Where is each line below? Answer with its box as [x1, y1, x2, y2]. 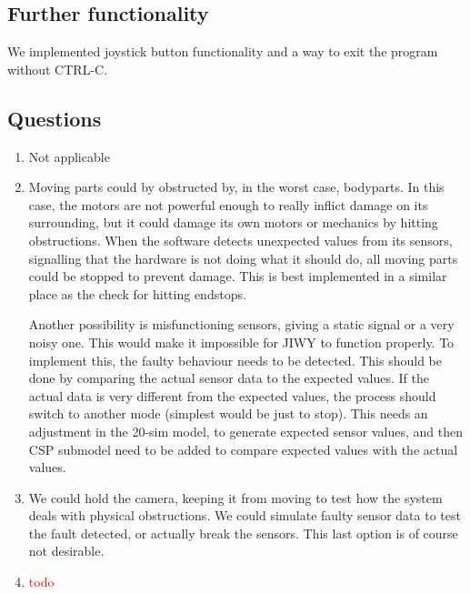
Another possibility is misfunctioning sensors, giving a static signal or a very [28, 315, 455, 334]
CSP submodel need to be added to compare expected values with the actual [28, 439, 458, 458]
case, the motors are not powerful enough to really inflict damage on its [28, 195, 428, 214]
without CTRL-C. [7, 59, 108, 78]
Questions [7, 104, 102, 132]
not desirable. [28, 541, 105, 560]
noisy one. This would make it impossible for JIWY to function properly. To [28, 332, 455, 351]
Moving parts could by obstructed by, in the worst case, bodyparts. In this [28, 177, 445, 196]
